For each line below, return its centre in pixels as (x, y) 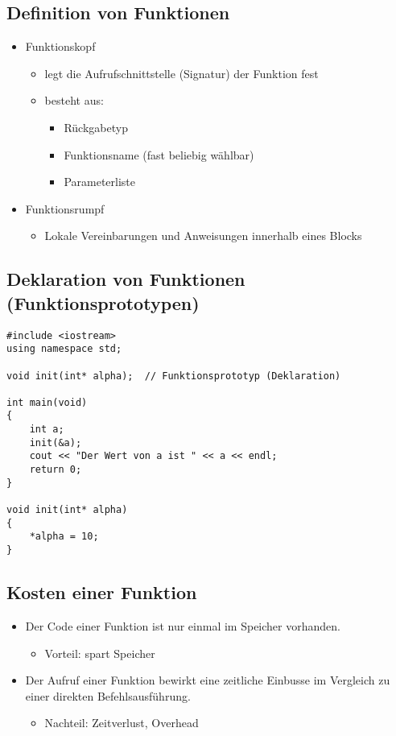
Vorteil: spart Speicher (100, 653)
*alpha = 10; (64, 537)
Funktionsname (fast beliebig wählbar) (159, 154)
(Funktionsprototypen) (103, 302)
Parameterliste (100, 182)
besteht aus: (74, 100)
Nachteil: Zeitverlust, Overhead (122, 723)
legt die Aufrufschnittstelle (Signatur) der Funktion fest (181, 73)
